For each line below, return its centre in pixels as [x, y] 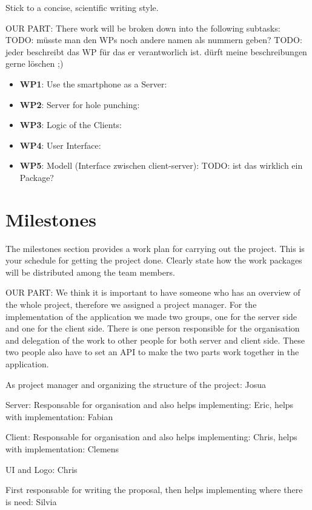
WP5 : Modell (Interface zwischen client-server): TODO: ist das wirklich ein [161, 165]
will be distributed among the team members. [90, 272]
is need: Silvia [31, 501]
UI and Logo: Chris [41, 469]
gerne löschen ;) [35, 63]
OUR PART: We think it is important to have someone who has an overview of [153, 292]
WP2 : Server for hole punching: [80, 104]
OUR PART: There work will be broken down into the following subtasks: [143, 28]
